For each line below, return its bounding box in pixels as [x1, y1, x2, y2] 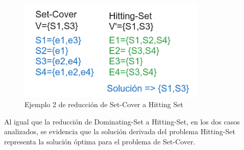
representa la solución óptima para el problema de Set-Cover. [4, 136, 196, 147]
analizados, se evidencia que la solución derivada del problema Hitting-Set [4, 126, 235, 137]
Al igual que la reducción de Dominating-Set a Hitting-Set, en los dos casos [4, 116, 240, 127]
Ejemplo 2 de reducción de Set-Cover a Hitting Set [25, 99, 183, 110]
